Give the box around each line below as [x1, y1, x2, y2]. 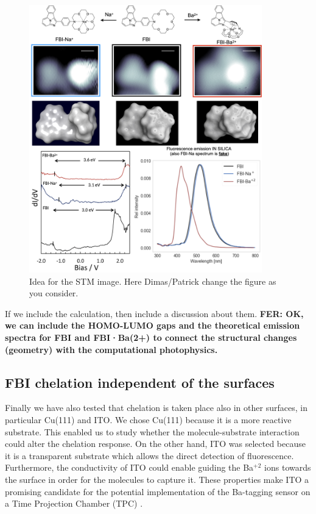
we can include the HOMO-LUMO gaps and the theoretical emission [5, 319, 300, 332]
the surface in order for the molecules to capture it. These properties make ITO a [5, 473, 309, 485]
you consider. [29, 287, 79, 299]
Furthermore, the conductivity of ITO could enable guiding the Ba [5, 461, 254, 474]
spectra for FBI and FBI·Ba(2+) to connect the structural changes [5, 331, 297, 344]
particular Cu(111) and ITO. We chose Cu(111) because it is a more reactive [5, 413, 292, 426]
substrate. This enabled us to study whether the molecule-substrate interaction [5, 425, 300, 438]
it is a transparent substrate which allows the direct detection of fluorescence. [5, 449, 294, 462]
